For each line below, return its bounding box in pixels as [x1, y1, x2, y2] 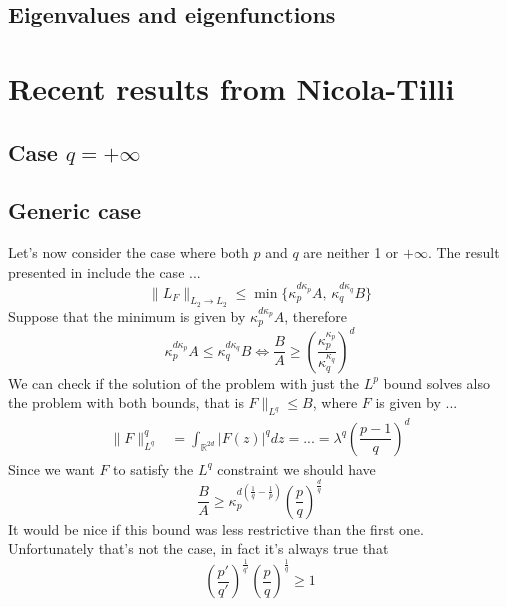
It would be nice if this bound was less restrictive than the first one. [8, 518, 424, 539]
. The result [427, 242, 500, 263]
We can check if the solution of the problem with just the [8, 372, 359, 393]
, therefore [284, 305, 347, 326]
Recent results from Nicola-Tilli [8, 67, 455, 108]
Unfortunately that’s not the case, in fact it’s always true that [8, 538, 389, 559]
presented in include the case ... [8, 261, 201, 282]
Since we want [8, 458, 95, 479]
